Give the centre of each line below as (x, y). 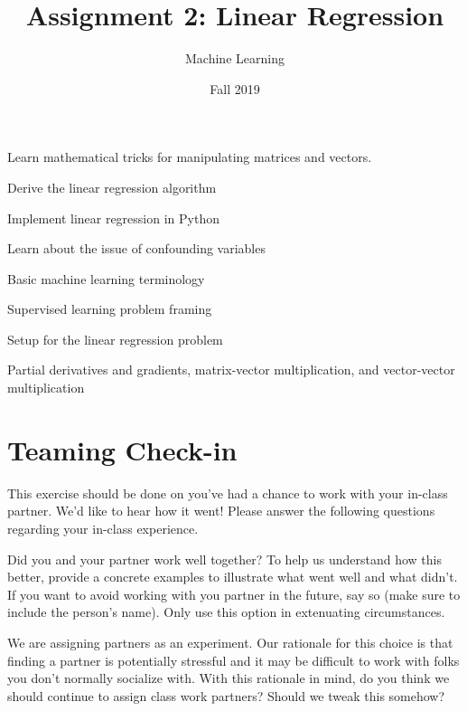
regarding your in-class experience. (103, 528)
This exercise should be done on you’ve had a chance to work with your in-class (228, 493)
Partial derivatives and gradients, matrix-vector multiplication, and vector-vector (231, 370)
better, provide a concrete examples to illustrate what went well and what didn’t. (233, 577)
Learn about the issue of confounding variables (136, 248)
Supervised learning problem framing (110, 309)
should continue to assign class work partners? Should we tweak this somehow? (226, 695)
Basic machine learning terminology (106, 278)
